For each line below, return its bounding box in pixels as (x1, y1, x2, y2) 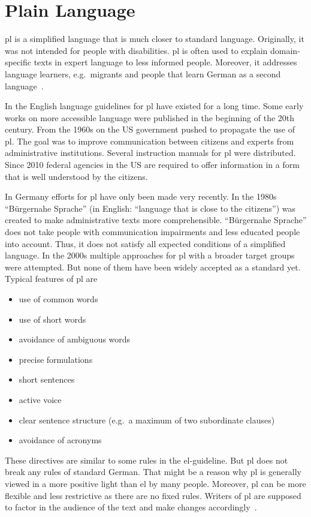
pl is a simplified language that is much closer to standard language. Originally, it (5, 32, 304, 45)
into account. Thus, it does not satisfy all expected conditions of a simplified (5, 237, 286, 250)
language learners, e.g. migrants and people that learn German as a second (5, 67, 281, 80)
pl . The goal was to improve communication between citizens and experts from (5, 134, 294, 147)
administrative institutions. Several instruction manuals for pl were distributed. (5, 146, 296, 159)
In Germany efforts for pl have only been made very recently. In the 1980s (5, 190, 277, 203)
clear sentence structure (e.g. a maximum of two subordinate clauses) (19, 413, 275, 426)
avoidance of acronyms (19, 434, 102, 446)
